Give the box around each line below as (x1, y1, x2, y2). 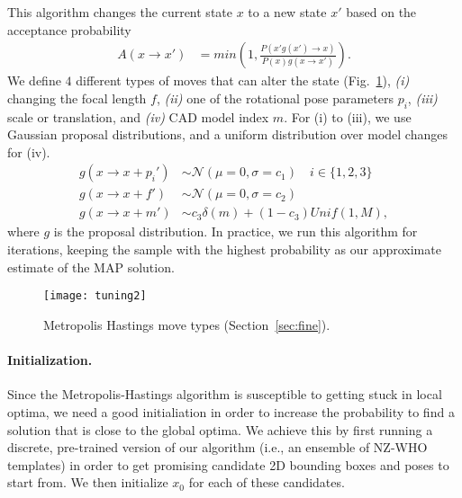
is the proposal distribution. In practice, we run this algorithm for (53, 222, 418, 241)
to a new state (248, 3, 327, 21)
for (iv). (7, 142, 50, 161)
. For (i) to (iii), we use (284, 107, 412, 126)
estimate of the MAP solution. (7, 257, 175, 276)
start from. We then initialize (7, 473, 168, 492)
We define (7, 71, 61, 90)
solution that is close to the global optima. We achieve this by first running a (7, 420, 433, 439)
